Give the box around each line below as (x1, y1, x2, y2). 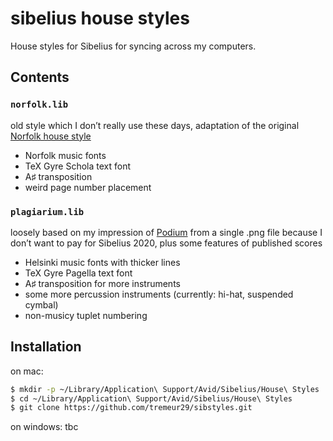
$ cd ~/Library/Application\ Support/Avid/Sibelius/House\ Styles (10, 393, 293, 404)
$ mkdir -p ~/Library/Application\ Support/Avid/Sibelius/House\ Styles (10, 384, 320, 394)
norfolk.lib (10, 99, 69, 111)
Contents (10, 69, 70, 86)
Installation (10, 338, 82, 356)
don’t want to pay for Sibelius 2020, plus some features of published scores (10, 237, 323, 249)
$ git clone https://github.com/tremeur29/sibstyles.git (10, 403, 253, 413)
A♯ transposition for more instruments (24, 277, 181, 289)
